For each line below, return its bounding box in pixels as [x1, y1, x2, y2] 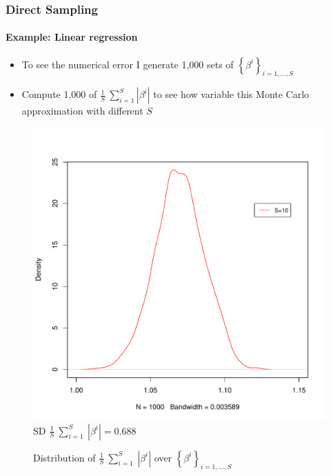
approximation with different [21, 103, 143, 118]
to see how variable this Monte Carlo [153, 87, 310, 101]
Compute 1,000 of [21, 87, 97, 101]
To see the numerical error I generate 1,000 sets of [21, 57, 234, 71]
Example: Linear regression [6, 30, 138, 44]
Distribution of [33, 450, 96, 464]
